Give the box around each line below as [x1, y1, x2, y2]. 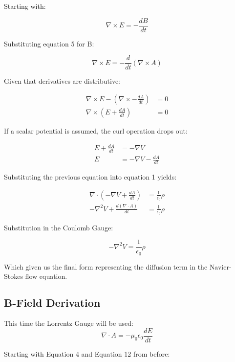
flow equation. [25, 271, 67, 281]
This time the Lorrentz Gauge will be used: [4, 318, 133, 328]
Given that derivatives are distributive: [4, 76, 120, 86]
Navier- [209, 261, 232, 271]
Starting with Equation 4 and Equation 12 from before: [4, 348, 170, 359]
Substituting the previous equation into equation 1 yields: [4, 172, 177, 182]
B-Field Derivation [4, 295, 101, 310]
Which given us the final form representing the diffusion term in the [4, 261, 208, 271]
